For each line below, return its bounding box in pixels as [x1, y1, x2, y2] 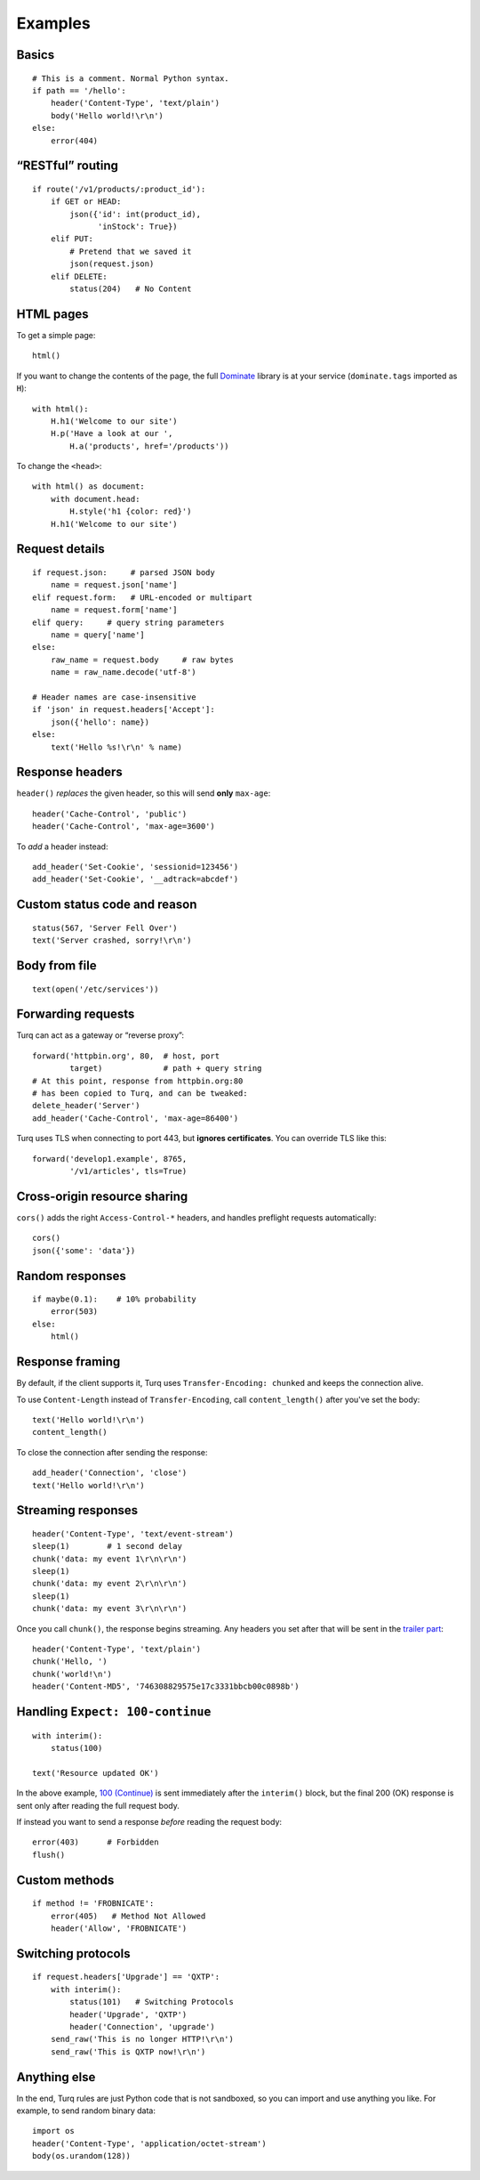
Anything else [16, 2070, 96, 2085]
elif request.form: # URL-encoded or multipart [32, 592, 253, 603]
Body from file [16, 958, 97, 973]
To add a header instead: [16, 841, 108, 852]
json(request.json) [69, 259, 155, 269]
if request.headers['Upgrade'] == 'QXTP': [32, 1972, 220, 1982]
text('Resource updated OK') [32, 1768, 159, 1778]
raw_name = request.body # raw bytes [50, 654, 235, 665]
